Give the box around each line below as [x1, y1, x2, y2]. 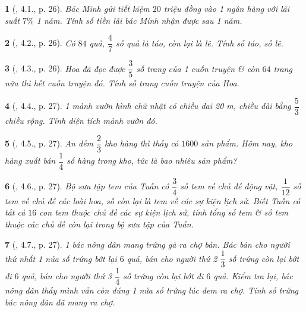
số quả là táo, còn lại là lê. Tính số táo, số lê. [116, 36, 283, 49]
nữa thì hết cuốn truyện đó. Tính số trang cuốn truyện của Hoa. [5, 77, 239, 89]
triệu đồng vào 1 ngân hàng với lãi [163, 2, 290, 14]
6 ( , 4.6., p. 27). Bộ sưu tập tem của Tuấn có [5, 180, 169, 192]
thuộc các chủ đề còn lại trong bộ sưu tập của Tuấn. [5, 217, 194, 230]
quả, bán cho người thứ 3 [21, 269, 112, 282]
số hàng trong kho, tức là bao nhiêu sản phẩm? [67, 154, 237, 167]
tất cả [5, 206, 26, 219]
